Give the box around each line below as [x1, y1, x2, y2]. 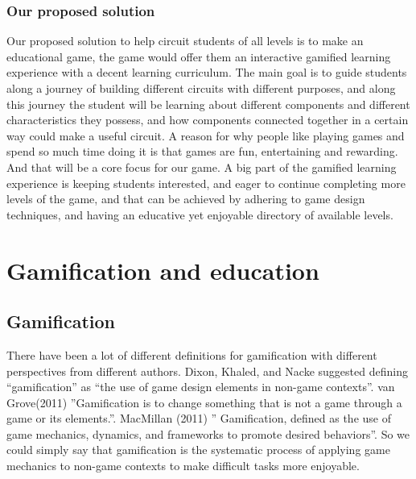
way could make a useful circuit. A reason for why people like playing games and [6, 127, 405, 144]
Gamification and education [6, 253, 319, 286]
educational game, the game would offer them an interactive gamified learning [6, 48, 391, 65]
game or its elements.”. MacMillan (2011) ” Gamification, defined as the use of [6, 410, 391, 427]
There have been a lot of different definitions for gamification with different [6, 346, 377, 363]
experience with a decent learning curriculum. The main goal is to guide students [6, 64, 407, 81]
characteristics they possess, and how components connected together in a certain [6, 111, 409, 128]
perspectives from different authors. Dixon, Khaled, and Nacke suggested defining [6, 362, 408, 379]
